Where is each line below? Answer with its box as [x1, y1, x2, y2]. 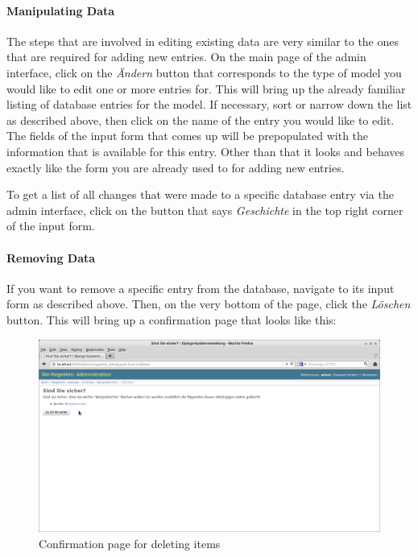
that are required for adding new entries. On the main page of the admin [6, 48, 366, 65]
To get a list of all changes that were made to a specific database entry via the [6, 186, 394, 203]
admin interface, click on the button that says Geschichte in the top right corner [6, 201, 404, 218]
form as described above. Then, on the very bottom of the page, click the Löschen [6, 295, 411, 312]
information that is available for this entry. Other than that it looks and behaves [6, 142, 405, 159]
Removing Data [6, 249, 96, 266]
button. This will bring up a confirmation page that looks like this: [6, 311, 337, 328]
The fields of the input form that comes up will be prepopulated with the [6, 127, 369, 144]
